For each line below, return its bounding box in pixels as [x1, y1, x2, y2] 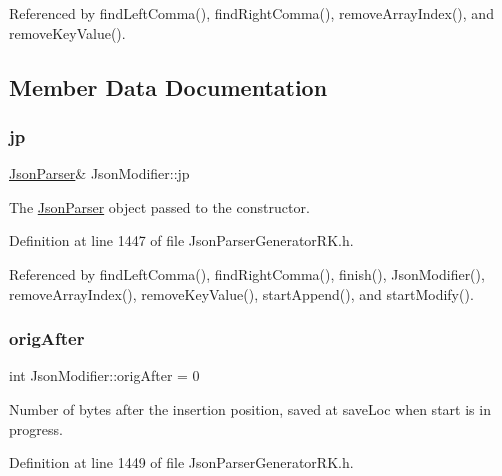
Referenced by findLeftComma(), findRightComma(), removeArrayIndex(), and [9, 3, 494, 23]
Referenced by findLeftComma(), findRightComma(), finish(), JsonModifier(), [9, 263, 485, 284]
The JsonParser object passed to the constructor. [9, 196, 310, 217]
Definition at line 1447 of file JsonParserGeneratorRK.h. [9, 230, 354, 251]
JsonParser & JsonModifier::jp [9, 163, 190, 184]
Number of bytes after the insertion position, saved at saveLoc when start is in [9, 398, 491, 419]
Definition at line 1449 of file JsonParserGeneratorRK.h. [9, 452, 354, 473]
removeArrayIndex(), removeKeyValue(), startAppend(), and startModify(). [9, 283, 474, 304]
